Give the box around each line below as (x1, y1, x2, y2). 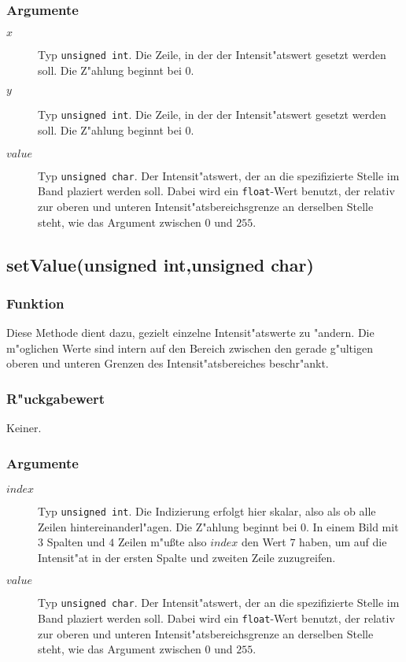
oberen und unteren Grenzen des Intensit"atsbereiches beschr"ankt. (6, 355, 329, 372)
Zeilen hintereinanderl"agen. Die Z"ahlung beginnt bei (38, 518, 297, 534)
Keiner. (6, 420, 42, 436)
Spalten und (46, 534, 105, 550)
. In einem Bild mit (305, 518, 399, 534)
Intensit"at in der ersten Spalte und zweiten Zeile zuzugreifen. (38, 549, 336, 565)
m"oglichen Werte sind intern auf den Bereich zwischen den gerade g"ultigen (6, 339, 373, 356)
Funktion (6, 293, 65, 313)
